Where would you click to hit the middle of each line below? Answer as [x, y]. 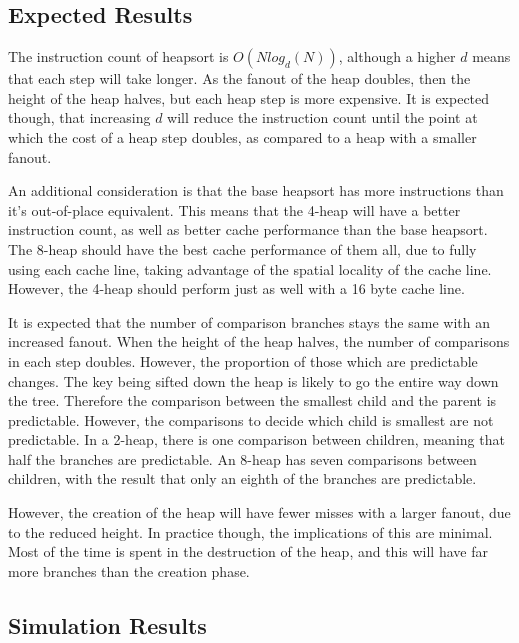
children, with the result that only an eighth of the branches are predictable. [242, 478]
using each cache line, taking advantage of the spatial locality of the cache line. [250, 268]
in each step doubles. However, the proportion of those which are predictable [243, 360]
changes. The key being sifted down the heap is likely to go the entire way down [253, 380]
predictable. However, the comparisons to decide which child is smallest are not [251, 419]
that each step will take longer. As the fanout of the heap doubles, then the [239, 78]
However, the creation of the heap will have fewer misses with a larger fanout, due [259, 512]
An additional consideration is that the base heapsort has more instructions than [256, 190]
